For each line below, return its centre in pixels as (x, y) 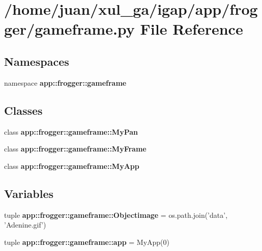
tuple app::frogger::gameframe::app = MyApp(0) (87, 242)
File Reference (192, 29)
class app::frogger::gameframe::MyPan (71, 131)
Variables (29, 193)
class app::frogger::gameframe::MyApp (72, 166)
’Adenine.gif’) (25, 225)
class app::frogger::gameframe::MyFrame (75, 149)
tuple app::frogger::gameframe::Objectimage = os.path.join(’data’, (116, 215)
